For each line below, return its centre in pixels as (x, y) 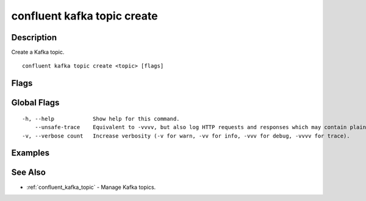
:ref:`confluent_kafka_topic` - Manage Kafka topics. (91, 187)
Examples (30, 153)
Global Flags (35, 103)
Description (34, 37)
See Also (28, 173)
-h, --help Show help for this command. (101, 118)
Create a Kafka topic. (38, 52)
